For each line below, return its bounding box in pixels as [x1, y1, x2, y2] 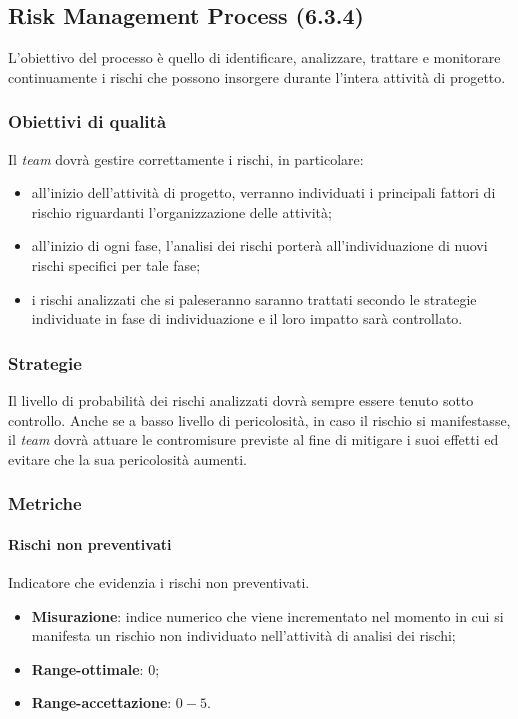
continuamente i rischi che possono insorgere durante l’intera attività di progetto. [8, 66, 506, 87]
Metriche [8, 491, 82, 516]
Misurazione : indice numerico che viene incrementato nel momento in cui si [31, 605, 504, 626]
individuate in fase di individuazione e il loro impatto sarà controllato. [31, 308, 463, 329]
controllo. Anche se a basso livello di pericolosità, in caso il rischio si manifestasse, [8, 409, 511, 430]
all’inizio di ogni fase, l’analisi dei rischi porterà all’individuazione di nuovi [31, 235, 488, 256]
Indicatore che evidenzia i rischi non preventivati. [8, 572, 310, 592]
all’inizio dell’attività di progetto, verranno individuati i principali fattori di [31, 182, 496, 203]
